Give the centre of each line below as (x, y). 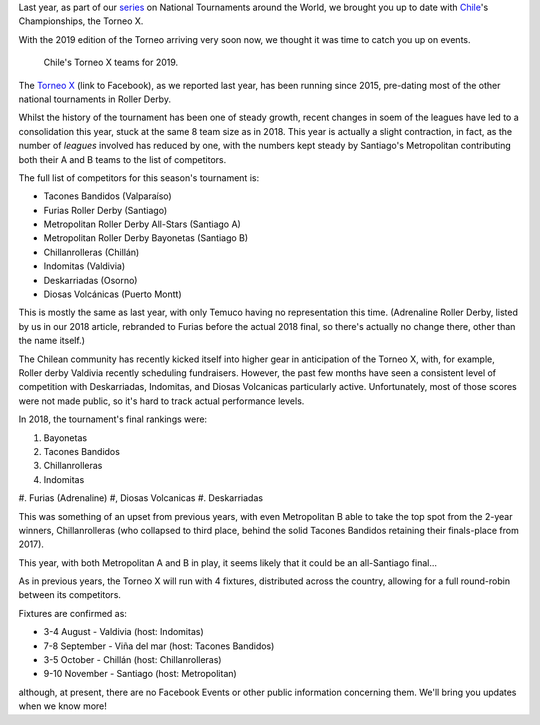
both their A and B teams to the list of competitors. (122, 159)
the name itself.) (51, 341)
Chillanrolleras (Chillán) (91, 252)
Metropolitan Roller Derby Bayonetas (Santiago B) (146, 238)
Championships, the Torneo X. (81, 21)
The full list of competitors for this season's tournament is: (139, 177)
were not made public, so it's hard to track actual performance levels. (161, 401)
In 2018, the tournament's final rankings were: (113, 419)
